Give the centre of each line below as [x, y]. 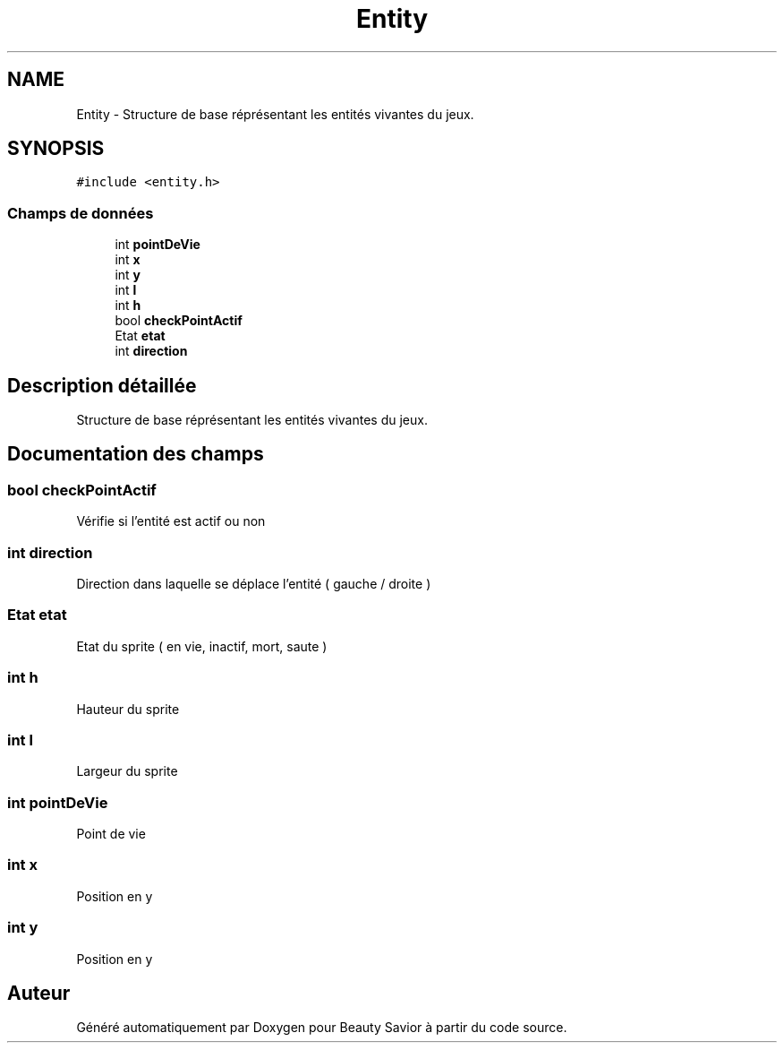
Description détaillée [102, 385]
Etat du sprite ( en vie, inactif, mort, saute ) [202, 646]
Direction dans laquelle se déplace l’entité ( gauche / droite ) [254, 584]
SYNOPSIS [56, 149]
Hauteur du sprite [128, 709]
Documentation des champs [136, 454]
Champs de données [81, 213]
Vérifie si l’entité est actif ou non [171, 521]
